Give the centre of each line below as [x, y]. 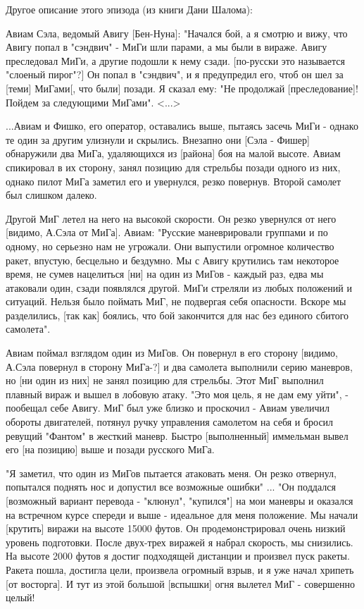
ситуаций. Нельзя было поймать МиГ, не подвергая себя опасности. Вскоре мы [176, 301]
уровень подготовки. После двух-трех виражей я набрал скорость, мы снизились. [180, 542]
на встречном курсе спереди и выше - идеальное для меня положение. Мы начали [182, 514]
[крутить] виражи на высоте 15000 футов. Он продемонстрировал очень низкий [176, 528]
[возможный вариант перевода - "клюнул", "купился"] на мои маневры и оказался [180, 500]
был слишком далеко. [51, 195]
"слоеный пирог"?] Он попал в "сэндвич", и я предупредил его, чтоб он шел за [175, 74]
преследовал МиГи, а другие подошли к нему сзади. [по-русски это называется [175, 60]
